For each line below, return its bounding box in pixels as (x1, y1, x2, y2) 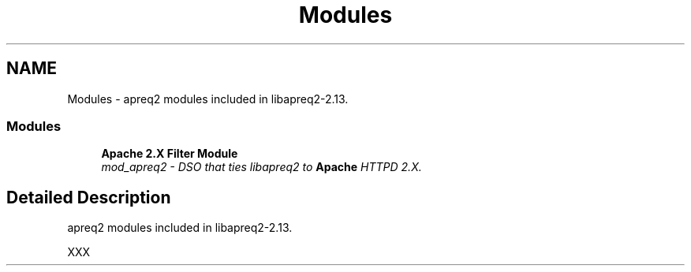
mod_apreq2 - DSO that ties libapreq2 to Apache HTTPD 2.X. (101, 160, 422, 174)
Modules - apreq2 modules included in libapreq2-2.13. (67, 91, 349, 106)
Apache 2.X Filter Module (101, 147, 238, 161)
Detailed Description (6, 187, 171, 207)
